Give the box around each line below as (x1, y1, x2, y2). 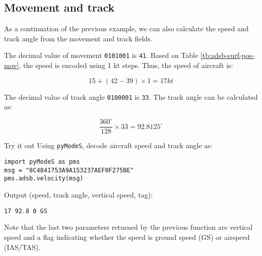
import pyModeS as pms (4, 158, 80, 166)
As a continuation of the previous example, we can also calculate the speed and (4, 23, 249, 34)
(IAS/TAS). (4, 241, 41, 252)
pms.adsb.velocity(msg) (4, 175, 84, 182)
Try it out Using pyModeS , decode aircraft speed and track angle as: (4, 140, 213, 151)
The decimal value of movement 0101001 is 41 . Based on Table (4, 50, 199, 60)
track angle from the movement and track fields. (4, 33, 153, 43)
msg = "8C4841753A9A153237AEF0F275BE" (4, 166, 134, 174)
